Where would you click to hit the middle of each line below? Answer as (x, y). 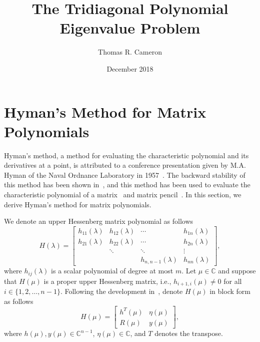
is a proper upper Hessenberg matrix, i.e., (107, 281)
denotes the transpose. (189, 333)
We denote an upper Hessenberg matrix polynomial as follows (99, 221)
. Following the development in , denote (121, 291)
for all (233, 281)
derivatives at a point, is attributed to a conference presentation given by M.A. (125, 165)
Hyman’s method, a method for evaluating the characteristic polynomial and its (126, 155)
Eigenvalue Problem (130, 28)
